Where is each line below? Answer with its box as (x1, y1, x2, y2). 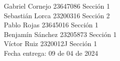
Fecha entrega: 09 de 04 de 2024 (4, 48, 98, 58)
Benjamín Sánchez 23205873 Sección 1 (4, 29, 117, 39)
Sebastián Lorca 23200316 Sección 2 (4, 10, 110, 20)
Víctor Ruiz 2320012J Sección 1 (4, 38, 97, 49)
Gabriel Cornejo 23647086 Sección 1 (4, 1, 110, 11)
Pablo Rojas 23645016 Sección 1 (4, 20, 99, 30)
